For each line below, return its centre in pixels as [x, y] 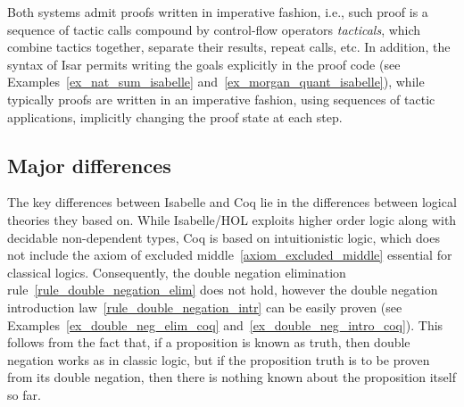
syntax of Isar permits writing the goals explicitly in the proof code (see [204, 64]
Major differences [89, 165]
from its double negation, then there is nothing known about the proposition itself [232, 377]
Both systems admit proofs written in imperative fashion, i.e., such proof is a [218, 12]
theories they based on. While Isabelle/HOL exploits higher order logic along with [232, 219]
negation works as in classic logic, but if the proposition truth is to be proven [219, 359]
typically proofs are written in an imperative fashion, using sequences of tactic [221, 99]
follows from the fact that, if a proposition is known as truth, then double [209, 342]
